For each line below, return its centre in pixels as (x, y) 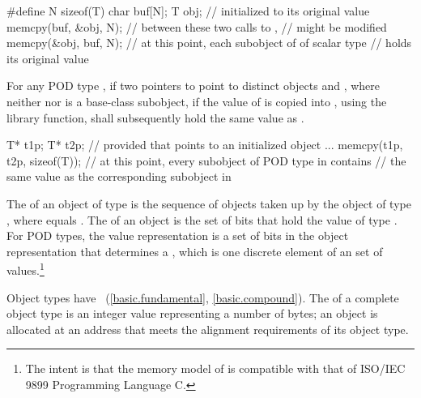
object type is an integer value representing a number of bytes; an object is (192, 313)
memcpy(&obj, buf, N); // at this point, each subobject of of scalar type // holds (209, 43)
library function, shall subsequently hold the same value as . (155, 117)
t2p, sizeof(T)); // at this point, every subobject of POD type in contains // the (206, 160)
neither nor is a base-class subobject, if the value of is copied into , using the (197, 101)
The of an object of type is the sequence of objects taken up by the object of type (209, 203)
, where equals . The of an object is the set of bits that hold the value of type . (202, 219)
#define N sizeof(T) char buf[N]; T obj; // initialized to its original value (188, 11)
